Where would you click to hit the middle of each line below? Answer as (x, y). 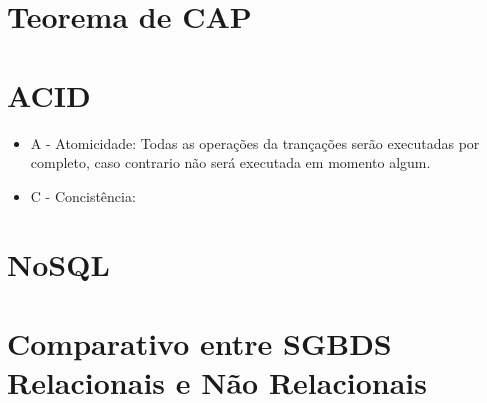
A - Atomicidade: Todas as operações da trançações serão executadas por (255, 142)
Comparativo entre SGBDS (199, 342)
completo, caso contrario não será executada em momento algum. (230, 162)
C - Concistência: (83, 195)
